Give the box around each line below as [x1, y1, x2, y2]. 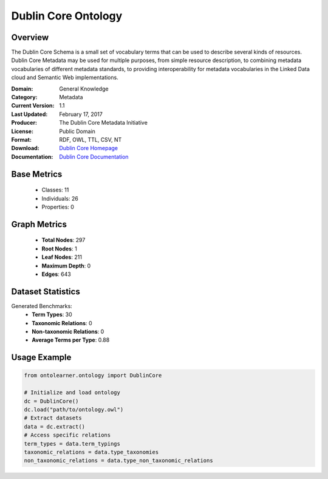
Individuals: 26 [41, 195, 78, 202]
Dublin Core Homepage [59, 145, 118, 152]
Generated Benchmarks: [11, 302, 72, 309]
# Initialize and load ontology [24, 389, 121, 396]
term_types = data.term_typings [24, 440, 121, 447]
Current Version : [11, 102, 55, 109]
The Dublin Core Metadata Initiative [59, 119, 148, 126]
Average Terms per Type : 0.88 [32, 336, 110, 343]
